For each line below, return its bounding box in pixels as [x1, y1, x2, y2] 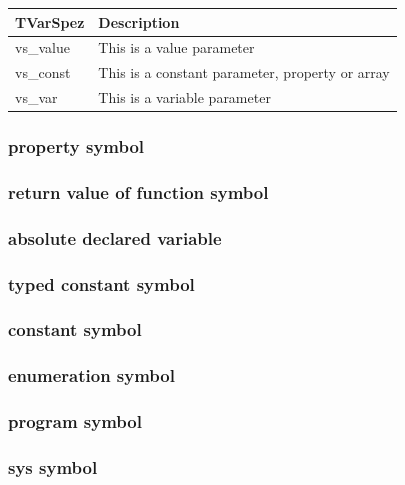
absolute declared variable [8, 225, 222, 250]
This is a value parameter [98, 37, 255, 58]
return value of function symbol [8, 179, 269, 204]
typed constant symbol [8, 271, 195, 296]
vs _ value [15, 37, 70, 58]
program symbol [8, 409, 142, 434]
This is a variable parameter [98, 87, 271, 108]
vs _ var [15, 87, 58, 108]
